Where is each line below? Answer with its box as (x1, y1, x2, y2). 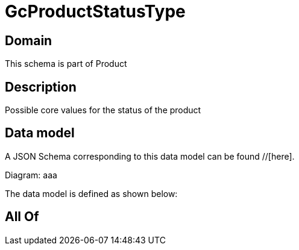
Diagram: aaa (5, 169, 57, 180)
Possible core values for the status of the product (5, 105, 201, 116)
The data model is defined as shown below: (5, 188, 178, 199)
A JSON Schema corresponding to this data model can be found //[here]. (5, 151, 295, 161)
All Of (5, 209, 39, 225)
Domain (5, 33, 52, 48)
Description (5, 79, 77, 95)
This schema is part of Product (5, 58, 127, 69)
